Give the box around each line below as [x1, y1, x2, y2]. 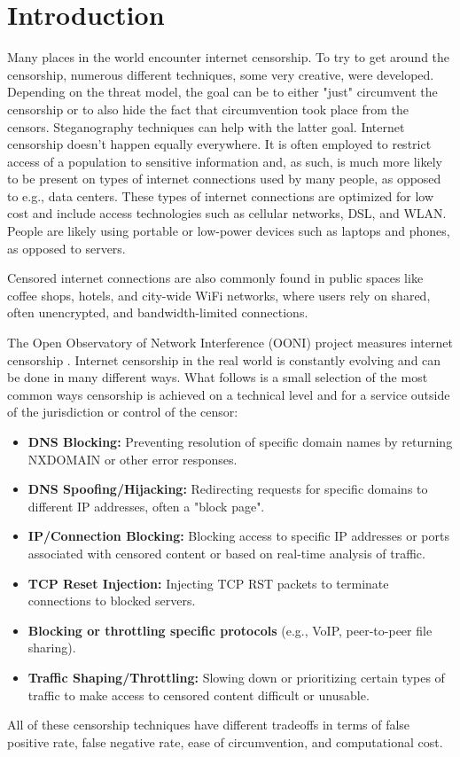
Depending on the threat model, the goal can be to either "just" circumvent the [7, 82, 438, 101]
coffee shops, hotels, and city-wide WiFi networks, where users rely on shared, [7, 285, 431, 304]
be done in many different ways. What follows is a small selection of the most [7, 368, 428, 386]
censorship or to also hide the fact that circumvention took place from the [7, 99, 409, 118]
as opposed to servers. [7, 238, 126, 257]
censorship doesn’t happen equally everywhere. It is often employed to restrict [7, 135, 432, 153]
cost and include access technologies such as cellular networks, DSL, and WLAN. [7, 204, 447, 222]
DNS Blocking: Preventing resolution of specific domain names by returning [27, 433, 453, 450]
